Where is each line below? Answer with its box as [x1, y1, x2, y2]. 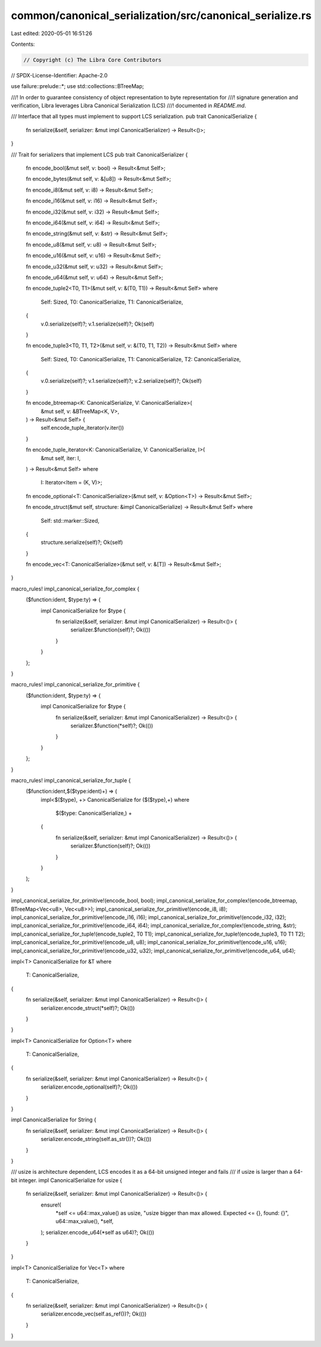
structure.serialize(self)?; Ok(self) [40, 539, 123, 546]
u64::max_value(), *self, [55, 1218, 114, 1225]
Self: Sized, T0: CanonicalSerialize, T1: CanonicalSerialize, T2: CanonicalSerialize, [40, 355, 241, 362]
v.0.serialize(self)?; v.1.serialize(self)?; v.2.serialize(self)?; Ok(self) [40, 377, 202, 385]
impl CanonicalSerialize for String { [11, 1116, 97, 1123]
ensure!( [40, 1201, 62, 1208]
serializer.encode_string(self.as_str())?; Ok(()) [40, 1136, 152, 1143]
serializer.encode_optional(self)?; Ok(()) [40, 1083, 138, 1090]
